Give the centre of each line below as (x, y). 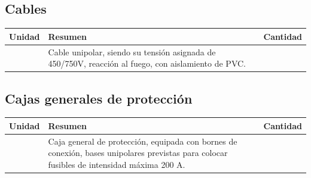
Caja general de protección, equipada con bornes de (143, 141)
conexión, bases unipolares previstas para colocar (138, 153)
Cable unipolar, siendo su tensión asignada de (132, 51)
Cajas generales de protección (99, 98)
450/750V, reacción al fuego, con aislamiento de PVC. (147, 63)
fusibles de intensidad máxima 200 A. (117, 164)
